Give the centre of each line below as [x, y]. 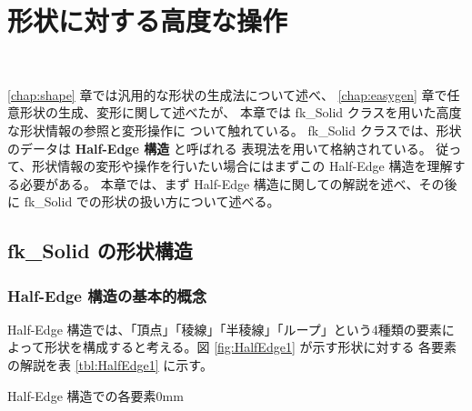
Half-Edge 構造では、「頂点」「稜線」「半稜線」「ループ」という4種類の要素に [231, 329]
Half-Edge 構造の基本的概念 [107, 295]
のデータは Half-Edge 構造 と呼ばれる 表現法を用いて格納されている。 [220, 148]
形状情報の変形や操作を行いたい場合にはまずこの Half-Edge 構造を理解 [242, 166]
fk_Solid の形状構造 [100, 251]
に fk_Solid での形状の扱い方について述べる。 [144, 201]
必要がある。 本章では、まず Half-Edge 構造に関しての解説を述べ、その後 [238, 183]
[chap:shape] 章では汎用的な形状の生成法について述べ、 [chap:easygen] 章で [227, 94]
